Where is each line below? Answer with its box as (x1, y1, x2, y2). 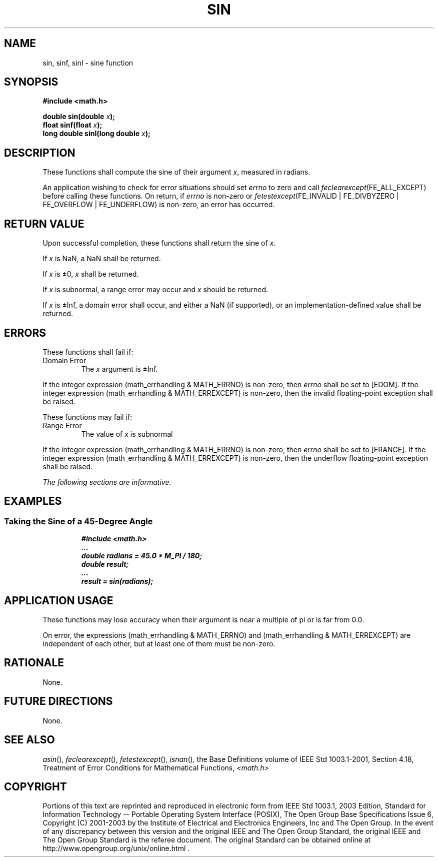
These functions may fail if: (42, 412, 132, 421)
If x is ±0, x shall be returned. (42, 270, 139, 279)
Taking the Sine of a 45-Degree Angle (4, 516, 153, 526)
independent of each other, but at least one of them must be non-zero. (42, 639, 275, 648)
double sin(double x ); (42, 112, 115, 121)
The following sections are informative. (42, 477, 171, 486)
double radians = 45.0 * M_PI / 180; (81, 551, 202, 560)
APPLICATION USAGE (4, 594, 113, 607)
